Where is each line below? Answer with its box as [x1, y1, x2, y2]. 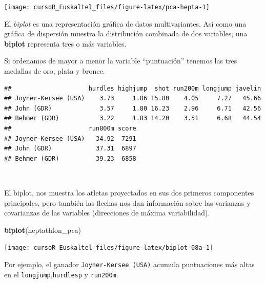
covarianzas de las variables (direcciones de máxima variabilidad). [4, 207, 210, 218]
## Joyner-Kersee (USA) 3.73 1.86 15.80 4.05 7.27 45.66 [4, 95, 261, 102]
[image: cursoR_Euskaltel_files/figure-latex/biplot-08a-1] [4, 244, 214, 252]
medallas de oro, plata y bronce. [4, 66, 105, 76]
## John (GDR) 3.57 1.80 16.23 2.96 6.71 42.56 [4, 104, 261, 112]
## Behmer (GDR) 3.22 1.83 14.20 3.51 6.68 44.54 [4, 115, 261, 122]
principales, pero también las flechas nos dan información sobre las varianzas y [4, 197, 251, 208]
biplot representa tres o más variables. [4, 38, 127, 49]
